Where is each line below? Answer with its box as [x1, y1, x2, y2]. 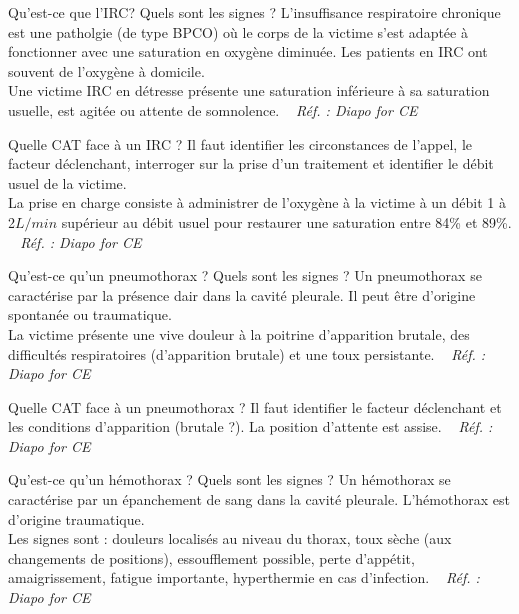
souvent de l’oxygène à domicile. [8, 60, 205, 81]
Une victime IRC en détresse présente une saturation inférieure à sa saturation [8, 80, 490, 101]
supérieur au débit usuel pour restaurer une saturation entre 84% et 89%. [61, 211, 512, 232]
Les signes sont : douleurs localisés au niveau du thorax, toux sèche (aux [8, 528, 452, 549]
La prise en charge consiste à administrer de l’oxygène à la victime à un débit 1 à [8, 192, 506, 213]
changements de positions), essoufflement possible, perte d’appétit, [8, 547, 415, 568]
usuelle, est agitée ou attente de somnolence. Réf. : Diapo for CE [8, 99, 418, 120]
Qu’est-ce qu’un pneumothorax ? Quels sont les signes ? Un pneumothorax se [8, 265, 482, 286]
